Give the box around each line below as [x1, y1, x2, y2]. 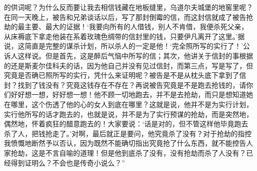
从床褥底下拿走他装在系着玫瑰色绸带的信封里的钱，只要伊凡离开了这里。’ [4, 31, 238, 41]
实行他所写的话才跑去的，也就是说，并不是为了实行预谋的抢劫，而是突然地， [4, 109, 253, 119]
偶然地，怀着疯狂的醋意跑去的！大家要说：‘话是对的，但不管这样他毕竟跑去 [4, 118, 248, 129]
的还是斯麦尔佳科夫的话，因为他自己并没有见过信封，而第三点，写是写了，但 [4, 60, 253, 70]
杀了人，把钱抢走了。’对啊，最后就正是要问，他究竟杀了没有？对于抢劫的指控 [4, 128, 252, 138]
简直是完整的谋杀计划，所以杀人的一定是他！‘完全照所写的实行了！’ [24, 41, 243, 51]
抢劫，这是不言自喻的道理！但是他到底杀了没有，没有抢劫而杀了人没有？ [10, 147, 246, 158]
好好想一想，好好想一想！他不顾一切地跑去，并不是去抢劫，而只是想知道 [10, 89, 246, 100]
